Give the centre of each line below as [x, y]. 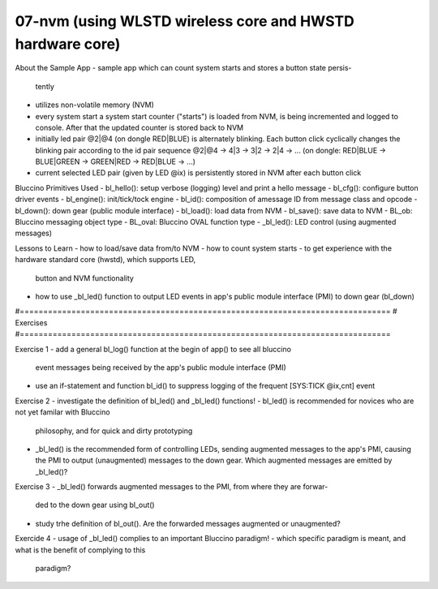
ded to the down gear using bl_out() [95, 505]
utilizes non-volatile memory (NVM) [94, 105]
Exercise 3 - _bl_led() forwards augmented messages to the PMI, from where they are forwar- [172, 487]
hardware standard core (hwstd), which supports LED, [105, 260]
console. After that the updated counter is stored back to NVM [139, 127]
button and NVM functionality [84, 278]
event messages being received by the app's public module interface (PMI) [161, 367]
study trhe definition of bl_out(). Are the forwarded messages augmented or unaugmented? [188, 523]
